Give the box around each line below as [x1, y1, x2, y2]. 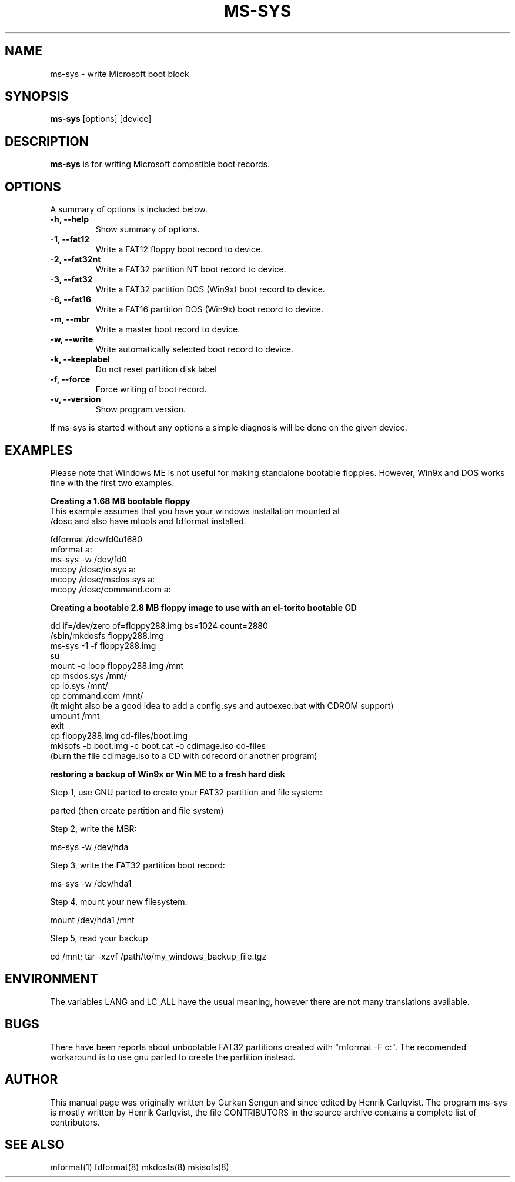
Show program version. [95, 404, 186, 415]
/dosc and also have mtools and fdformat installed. [50, 515, 246, 526]
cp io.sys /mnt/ [50, 680, 108, 691]
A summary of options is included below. [50, 204, 208, 215]
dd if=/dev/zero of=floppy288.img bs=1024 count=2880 [50, 620, 268, 631]
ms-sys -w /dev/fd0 [50, 554, 127, 564]
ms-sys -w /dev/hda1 [50, 878, 132, 888]
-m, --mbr [50, 314, 90, 325]
